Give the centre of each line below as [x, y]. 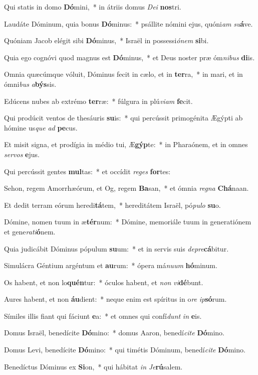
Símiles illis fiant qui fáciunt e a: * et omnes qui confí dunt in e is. [103, 316]
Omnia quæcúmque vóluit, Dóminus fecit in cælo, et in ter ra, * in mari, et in [123, 74]
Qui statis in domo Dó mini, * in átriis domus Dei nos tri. [93, 7]
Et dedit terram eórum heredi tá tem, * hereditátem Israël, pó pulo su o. [112, 205]
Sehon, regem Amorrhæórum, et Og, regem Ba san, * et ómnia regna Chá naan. [126, 188]
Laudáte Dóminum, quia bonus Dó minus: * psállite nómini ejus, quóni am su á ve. [128, 23]
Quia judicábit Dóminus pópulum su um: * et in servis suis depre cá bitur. [116, 248]
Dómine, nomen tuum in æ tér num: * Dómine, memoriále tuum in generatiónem [128, 222]
